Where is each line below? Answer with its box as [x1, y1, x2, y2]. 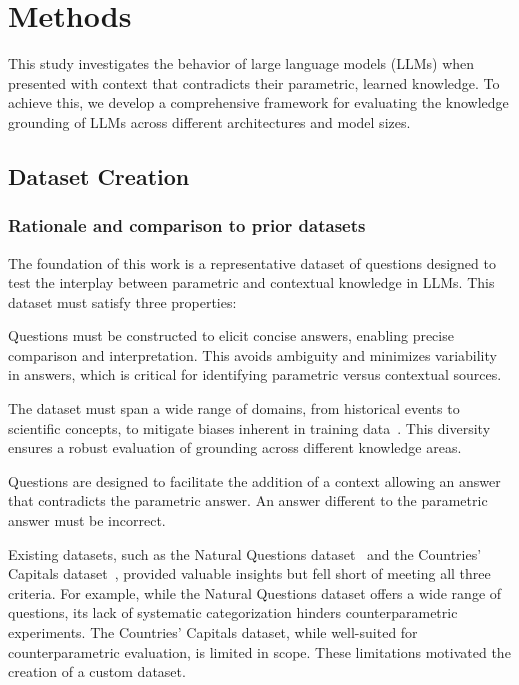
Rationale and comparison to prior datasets [8, 213, 366, 238]
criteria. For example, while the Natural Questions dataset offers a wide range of [8, 582, 502, 603]
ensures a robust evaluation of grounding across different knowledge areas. [8, 437, 462, 458]
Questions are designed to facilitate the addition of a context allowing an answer [8, 470, 501, 491]
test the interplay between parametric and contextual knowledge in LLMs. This [8, 272, 495, 293]
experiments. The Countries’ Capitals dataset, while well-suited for [8, 622, 418, 642]
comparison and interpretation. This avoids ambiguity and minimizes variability [8, 344, 497, 365]
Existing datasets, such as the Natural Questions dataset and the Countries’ [8, 543, 482, 564]
